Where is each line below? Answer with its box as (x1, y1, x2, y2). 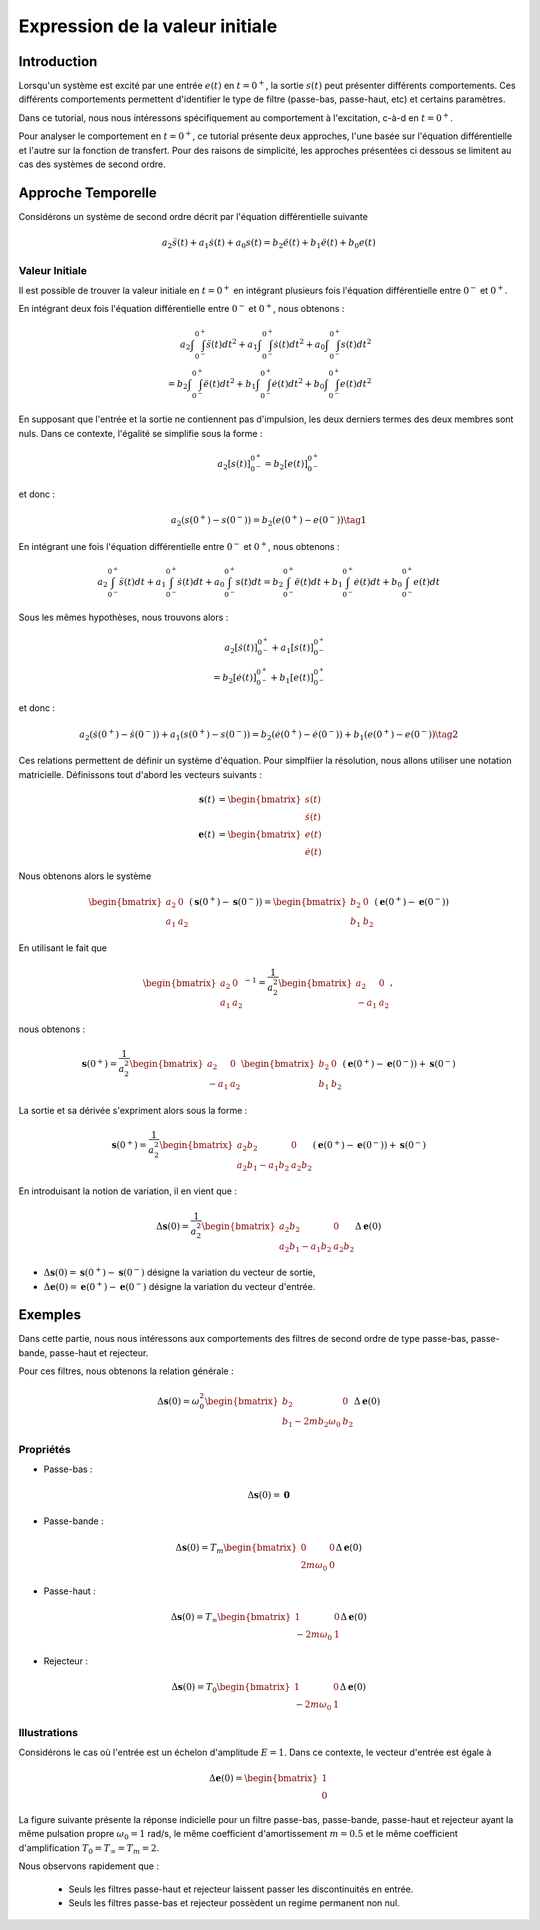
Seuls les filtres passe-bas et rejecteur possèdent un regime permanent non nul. (68, 1896, 400, 1909)
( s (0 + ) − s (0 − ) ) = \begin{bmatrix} (188, 895, 347, 907)
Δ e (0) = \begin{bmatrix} (208, 1773, 319, 1784)
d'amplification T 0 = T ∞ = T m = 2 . (18, 1841, 160, 1856)
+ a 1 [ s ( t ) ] (271, 642, 314, 656)
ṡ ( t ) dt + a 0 (176, 576, 225, 590)
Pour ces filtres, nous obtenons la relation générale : (18, 1365, 234, 1377)
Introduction (18, 53, 98, 70)
